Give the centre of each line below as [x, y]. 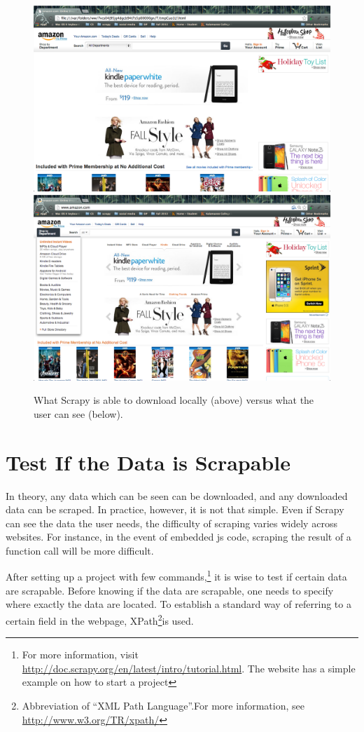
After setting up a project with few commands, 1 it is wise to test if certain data [176, 576]
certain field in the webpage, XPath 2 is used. [100, 619]
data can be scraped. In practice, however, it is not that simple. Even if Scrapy [175, 509]
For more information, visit [80, 655]
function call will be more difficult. [80, 550]
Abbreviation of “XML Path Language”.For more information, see [163, 705]
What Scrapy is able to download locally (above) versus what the [174, 400]
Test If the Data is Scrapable [148, 462]
